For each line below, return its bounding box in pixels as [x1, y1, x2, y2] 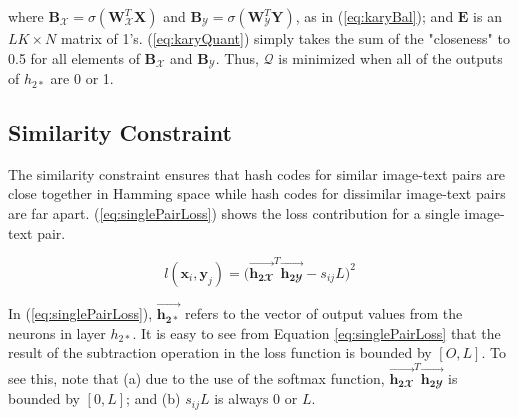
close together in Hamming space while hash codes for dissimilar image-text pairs [8, 183, 506, 204]
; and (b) [126, 388, 181, 409]
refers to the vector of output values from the [185, 303, 463, 324]
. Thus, [215, 47, 259, 68]
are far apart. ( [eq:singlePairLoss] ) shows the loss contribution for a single [8, 203, 460, 224]
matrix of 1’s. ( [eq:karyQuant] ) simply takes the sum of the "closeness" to [60, 28, 510, 48]
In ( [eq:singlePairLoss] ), [8, 303, 153, 324]
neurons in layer [8, 322, 106, 343]
